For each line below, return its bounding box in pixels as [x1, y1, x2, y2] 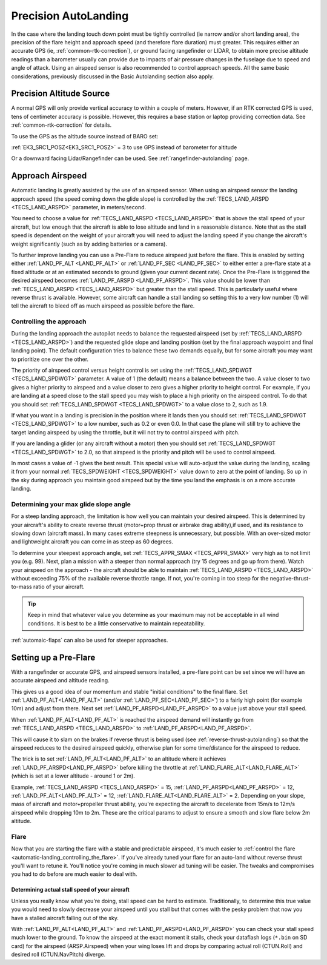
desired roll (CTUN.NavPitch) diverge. [11, 951, 106, 958]
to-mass [11, 583, 33, 591]
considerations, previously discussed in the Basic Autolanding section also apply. [11, 73, 214, 80]
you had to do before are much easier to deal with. [11, 870, 137, 878]
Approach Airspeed [11, 170, 87, 181]
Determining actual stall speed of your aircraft [11, 886, 130, 893]
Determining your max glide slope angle [11, 500, 131, 508]
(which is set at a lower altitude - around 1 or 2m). [11, 772, 136, 779]
